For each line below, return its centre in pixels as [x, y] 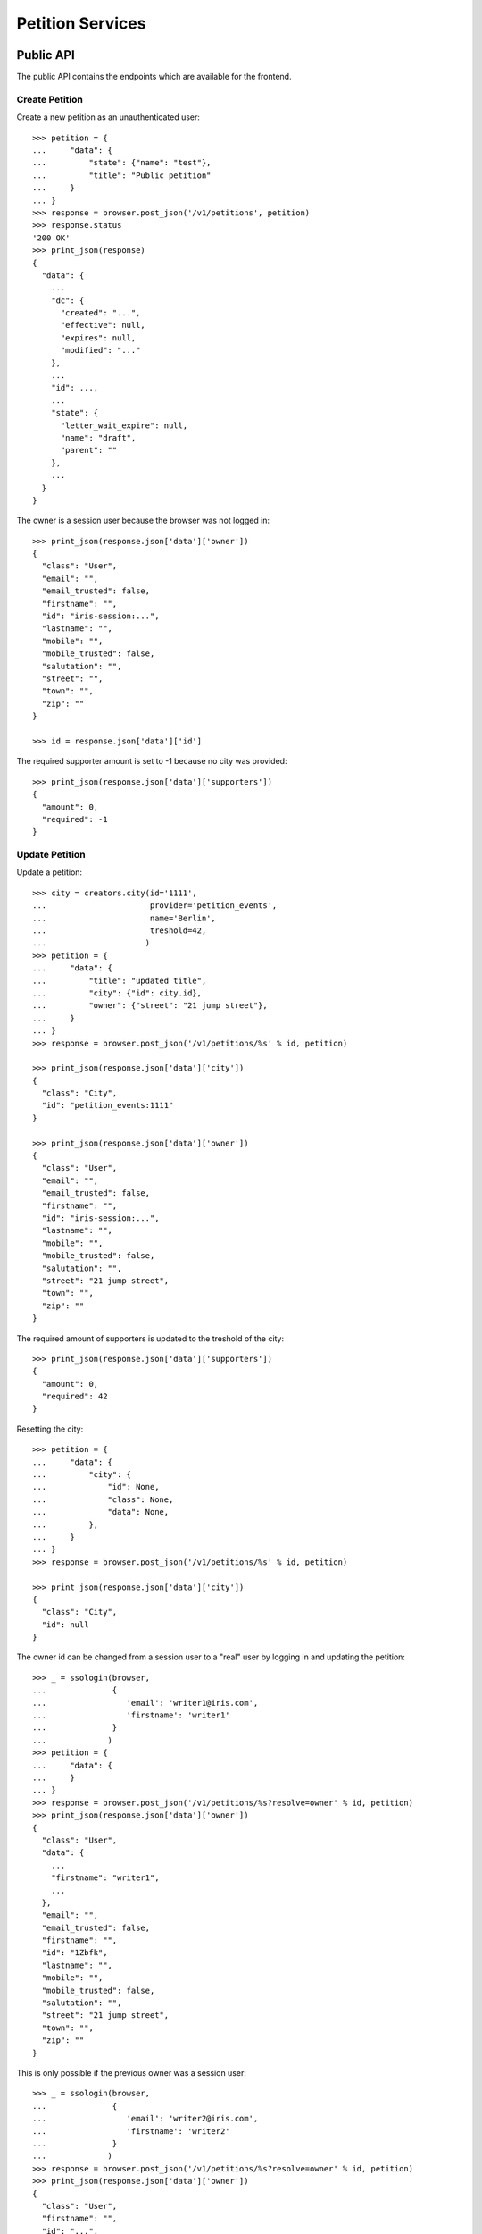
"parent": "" [89, 450]
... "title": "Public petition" [122, 175]
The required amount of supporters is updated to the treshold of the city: [150, 1338]
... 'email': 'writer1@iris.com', [145, 1703]
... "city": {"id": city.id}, [117, 993]
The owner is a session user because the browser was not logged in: [143, 521]
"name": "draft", [98, 437]
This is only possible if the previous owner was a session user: [132, 2072]
